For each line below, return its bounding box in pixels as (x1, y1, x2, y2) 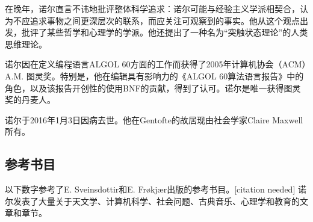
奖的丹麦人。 (5, 93, 55, 106)
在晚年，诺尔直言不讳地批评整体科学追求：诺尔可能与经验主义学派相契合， (5, 2, 300, 14)
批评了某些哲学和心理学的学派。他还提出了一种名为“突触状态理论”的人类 (21, 26, 308, 39)
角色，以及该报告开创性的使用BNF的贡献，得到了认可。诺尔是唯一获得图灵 (5, 81, 301, 94)
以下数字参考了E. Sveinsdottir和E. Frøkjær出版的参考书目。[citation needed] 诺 (5, 183, 306, 196)
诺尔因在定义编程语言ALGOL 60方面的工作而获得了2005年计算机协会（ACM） (5, 58, 306, 70)
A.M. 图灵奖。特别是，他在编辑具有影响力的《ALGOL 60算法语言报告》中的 (5, 69, 304, 82)
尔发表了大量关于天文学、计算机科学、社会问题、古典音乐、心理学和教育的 (5, 194, 300, 207)
